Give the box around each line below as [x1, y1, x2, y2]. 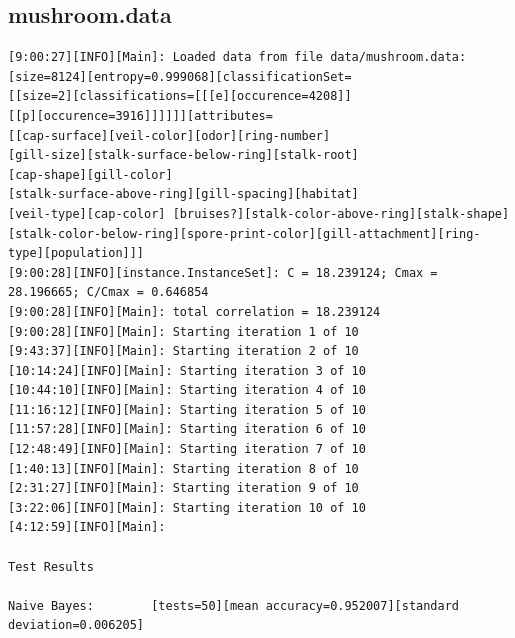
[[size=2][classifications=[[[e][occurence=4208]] [8, 89, 352, 104]
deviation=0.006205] [8, 618, 145, 633]
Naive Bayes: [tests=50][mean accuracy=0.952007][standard [8, 598, 460, 613]
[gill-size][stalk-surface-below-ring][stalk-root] [8, 148, 359, 163]
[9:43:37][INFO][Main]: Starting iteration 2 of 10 [8, 344, 359, 359]
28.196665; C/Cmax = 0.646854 [8, 285, 209, 300]
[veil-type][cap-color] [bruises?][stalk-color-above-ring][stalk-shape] [8, 206, 510, 221]
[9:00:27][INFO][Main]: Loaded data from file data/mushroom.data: [8, 50, 467, 65]
